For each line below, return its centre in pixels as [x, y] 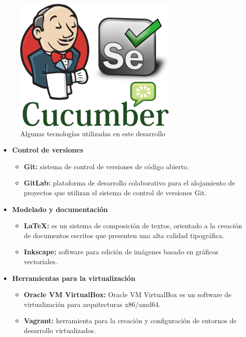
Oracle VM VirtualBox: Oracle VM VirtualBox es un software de [128, 294]
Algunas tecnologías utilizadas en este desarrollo [93, 133]
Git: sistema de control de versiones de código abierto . [107, 166]
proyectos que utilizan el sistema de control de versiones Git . [115, 192]
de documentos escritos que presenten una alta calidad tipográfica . [124, 235]
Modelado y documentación [60, 209]
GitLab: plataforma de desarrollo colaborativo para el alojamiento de [129, 183]
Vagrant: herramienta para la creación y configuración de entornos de [130, 321]
